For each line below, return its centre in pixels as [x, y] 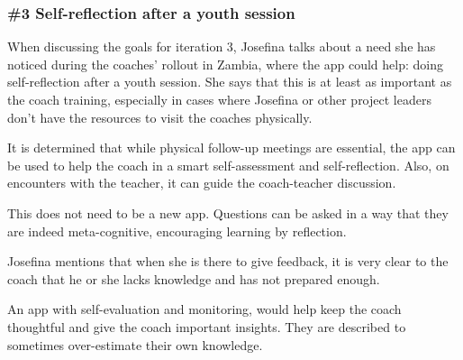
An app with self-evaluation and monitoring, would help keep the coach [204, 309]
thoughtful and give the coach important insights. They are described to [207, 326]
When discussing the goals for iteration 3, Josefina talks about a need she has [222, 46]
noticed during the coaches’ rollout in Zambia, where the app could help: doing [226, 64]
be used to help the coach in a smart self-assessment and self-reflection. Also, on [228, 165]
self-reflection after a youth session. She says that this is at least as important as [230, 82]
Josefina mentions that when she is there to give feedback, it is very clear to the [228, 261]
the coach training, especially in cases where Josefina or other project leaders [219, 99]
